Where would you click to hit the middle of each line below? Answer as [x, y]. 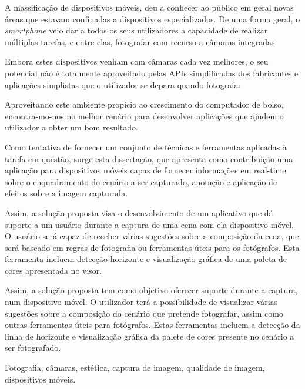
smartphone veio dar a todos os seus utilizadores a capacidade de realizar [136, 30]
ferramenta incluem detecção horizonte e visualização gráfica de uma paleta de [146, 259]
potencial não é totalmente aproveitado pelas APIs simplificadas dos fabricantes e [152, 73]
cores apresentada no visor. [53, 270]
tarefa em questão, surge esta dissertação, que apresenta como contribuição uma [149, 158]
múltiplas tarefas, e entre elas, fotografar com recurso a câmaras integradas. [141, 41]
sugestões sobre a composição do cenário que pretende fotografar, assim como [144, 313]
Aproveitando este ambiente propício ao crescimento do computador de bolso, [144, 104]
